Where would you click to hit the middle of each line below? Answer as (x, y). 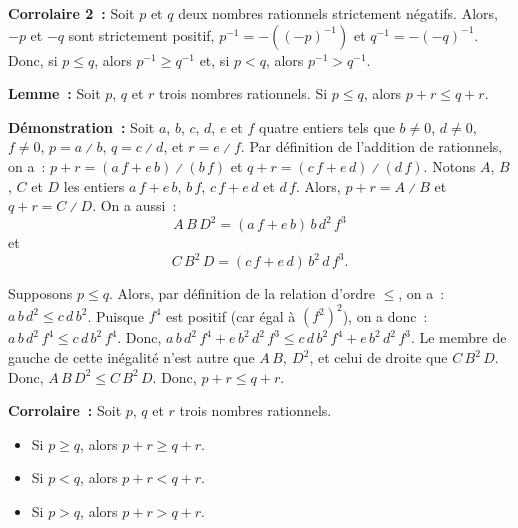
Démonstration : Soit (81, 126)
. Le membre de (458, 337)
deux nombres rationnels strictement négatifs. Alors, (338, 13)
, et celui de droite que (378, 357)
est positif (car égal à (230, 315)
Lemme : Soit (54, 93)
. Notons (449, 165)
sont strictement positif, (141, 34)
